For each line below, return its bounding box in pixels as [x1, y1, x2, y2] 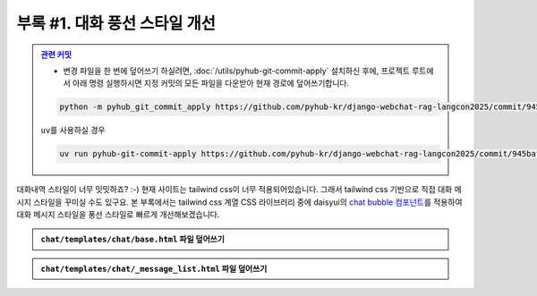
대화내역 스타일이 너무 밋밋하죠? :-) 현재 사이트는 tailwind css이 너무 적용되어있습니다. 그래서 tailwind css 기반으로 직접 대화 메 [16, 184, 463, 195]
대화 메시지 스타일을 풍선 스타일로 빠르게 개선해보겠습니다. [16, 209, 220, 220]
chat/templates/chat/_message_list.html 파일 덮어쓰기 [40, 263, 268, 274]
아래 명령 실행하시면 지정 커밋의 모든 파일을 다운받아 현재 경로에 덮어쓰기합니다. [72, 78, 350, 89]
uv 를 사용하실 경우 [40, 125, 106, 136]
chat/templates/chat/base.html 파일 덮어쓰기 [40, 233, 226, 245]
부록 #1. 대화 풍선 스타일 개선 [16, 13, 217, 33]
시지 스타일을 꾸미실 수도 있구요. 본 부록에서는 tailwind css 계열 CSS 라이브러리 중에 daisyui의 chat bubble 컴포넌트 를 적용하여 [16, 197, 463, 207]
